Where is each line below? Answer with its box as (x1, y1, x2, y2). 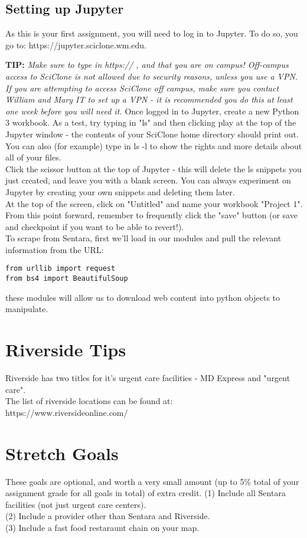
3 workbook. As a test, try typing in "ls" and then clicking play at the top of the (5, 116, 296, 129)
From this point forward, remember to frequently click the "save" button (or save (5, 209, 298, 221)
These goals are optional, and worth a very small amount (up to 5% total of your (5, 475, 299, 487)
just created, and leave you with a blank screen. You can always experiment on (5, 174, 291, 186)
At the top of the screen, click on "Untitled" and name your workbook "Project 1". (5, 197, 303, 209)
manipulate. (5, 303, 48, 315)
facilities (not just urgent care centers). (5, 498, 146, 510)
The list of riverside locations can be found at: (5, 395, 173, 407)
